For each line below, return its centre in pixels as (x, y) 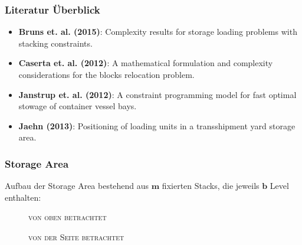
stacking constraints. (55, 43)
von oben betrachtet (68, 217)
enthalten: (23, 197)
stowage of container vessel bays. (78, 106)
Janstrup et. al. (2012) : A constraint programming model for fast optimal (157, 94)
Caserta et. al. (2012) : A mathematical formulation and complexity (146, 63)
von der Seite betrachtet (76, 236)
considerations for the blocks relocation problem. (106, 74)
